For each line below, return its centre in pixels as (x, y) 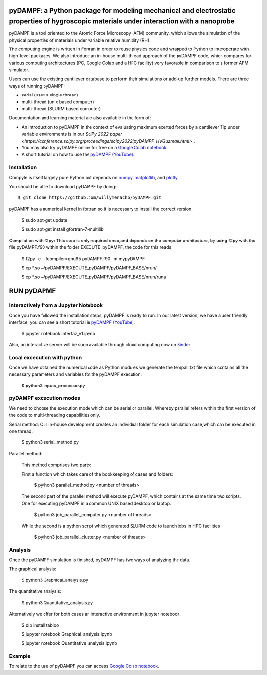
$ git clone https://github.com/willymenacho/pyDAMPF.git (90, 198)
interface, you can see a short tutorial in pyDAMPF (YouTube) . (72, 322)
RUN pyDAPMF (33, 291)
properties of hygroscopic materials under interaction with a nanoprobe (122, 22)
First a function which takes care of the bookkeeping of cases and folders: (97, 474)
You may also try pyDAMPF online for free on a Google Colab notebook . (95, 147)
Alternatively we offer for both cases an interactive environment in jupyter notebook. (95, 614)
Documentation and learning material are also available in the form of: (80, 118)
